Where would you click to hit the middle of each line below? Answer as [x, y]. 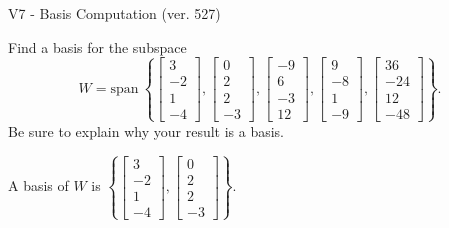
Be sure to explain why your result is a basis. [146, 130]
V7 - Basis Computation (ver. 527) [114, 13]
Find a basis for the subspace [97, 46]
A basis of [38, 185]
